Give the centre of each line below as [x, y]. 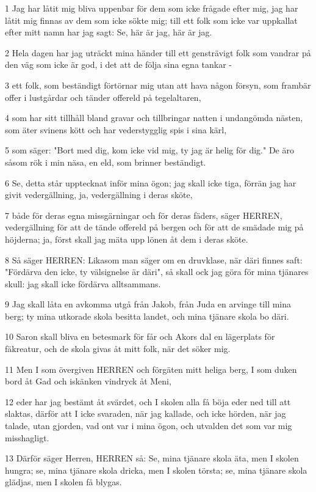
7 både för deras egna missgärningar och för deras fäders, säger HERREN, [144, 215]
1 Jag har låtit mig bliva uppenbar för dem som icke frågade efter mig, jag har [152, 8]
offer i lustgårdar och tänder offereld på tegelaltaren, [103, 97]
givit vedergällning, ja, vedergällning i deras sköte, [99, 195]
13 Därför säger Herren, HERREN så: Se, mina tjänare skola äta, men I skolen [152, 458]
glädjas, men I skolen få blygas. [63, 482]
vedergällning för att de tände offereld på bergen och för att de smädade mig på [154, 227]
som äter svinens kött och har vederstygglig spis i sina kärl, [116, 129]
